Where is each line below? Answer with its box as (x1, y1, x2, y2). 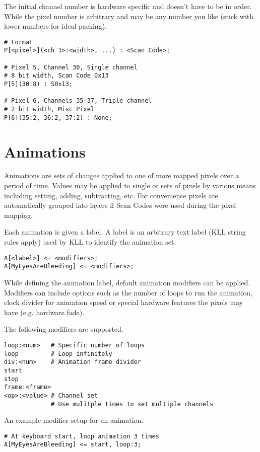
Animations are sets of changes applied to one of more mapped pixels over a (4, 170, 239, 181)
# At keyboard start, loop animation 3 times (4, 432, 159, 440)
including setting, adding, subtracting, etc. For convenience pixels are (4, 190, 218, 200)
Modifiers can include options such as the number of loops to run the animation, (4, 287, 252, 297)
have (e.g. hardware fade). (4, 307, 85, 317)
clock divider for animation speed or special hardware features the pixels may (4, 297, 243, 308)
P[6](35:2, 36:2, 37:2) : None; (4, 114, 112, 121)
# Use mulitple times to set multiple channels (51, 400, 214, 408)
